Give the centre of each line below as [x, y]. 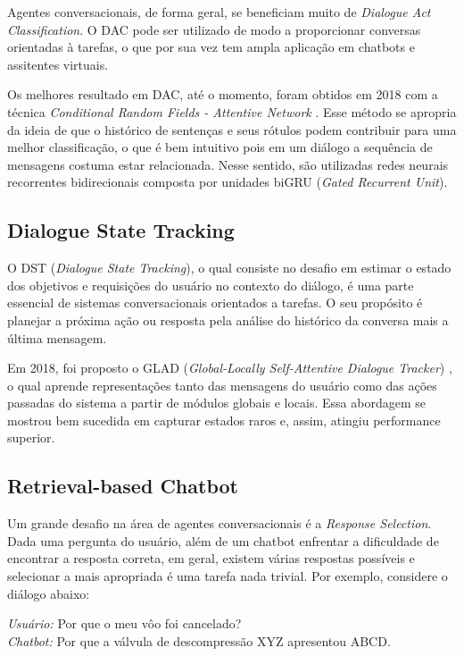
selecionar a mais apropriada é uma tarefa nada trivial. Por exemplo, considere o [228, 576]
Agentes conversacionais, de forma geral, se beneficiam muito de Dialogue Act [219, 12]
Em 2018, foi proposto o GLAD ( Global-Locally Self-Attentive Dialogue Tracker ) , [230, 368]
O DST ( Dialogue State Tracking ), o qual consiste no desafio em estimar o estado [229, 268]
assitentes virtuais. [58, 64]
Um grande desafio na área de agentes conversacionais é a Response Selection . [220, 523]
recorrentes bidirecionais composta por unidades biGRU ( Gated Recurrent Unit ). [228, 182]
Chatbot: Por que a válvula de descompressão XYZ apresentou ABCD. [199, 640]
